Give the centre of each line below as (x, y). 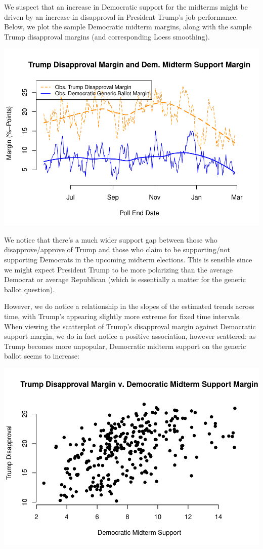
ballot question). (30, 289)
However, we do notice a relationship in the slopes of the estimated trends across (129, 306)
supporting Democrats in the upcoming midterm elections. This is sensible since (128, 260)
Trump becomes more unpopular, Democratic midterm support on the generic (125, 346)
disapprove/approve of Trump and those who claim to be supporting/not (117, 249)
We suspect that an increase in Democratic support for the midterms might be (126, 7)
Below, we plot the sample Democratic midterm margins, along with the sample (128, 27)
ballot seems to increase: (42, 356)
